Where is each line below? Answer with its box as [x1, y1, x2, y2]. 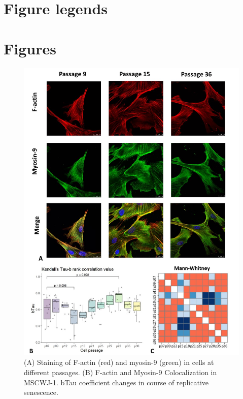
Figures [4, 38, 56, 58]
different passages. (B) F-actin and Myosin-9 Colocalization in [24, 367, 217, 378]
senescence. [24, 387, 58, 397]
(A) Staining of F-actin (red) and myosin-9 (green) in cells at [24, 357, 214, 367]
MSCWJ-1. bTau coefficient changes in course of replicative [24, 377, 209, 387]
